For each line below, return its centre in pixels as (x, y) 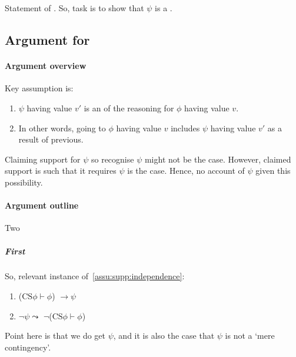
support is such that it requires (61, 171)
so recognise (112, 159)
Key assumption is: (39, 88)
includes (185, 128)
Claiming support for (43, 159)
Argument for (47, 40)
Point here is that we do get (55, 335)
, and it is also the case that (164, 335)
